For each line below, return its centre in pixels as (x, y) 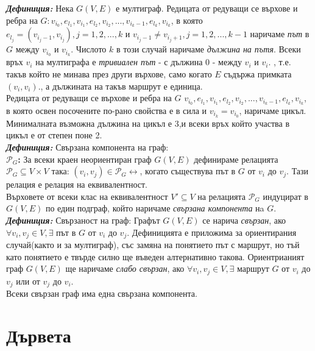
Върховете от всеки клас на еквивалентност (87, 196)
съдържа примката (258, 73)
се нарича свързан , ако (244, 220)
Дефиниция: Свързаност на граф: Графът (83, 220)
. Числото (89, 49)
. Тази (298, 171)
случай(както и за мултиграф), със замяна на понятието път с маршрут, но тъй (153, 245)
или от (28, 281)
